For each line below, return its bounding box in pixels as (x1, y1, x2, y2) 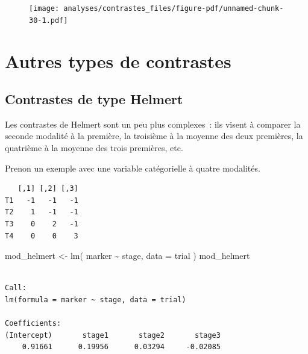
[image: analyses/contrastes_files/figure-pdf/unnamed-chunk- (29, 4, 284, 13)
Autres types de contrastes (5, 48, 231, 73)
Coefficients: (5, 319, 61, 328)
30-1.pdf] (29, 16, 68, 25)
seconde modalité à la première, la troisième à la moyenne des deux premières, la (5, 129, 303, 142)
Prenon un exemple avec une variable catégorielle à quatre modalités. (5, 161, 260, 174)
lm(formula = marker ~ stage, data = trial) (5, 296, 186, 305)
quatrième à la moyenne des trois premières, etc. (5, 141, 183, 154)
